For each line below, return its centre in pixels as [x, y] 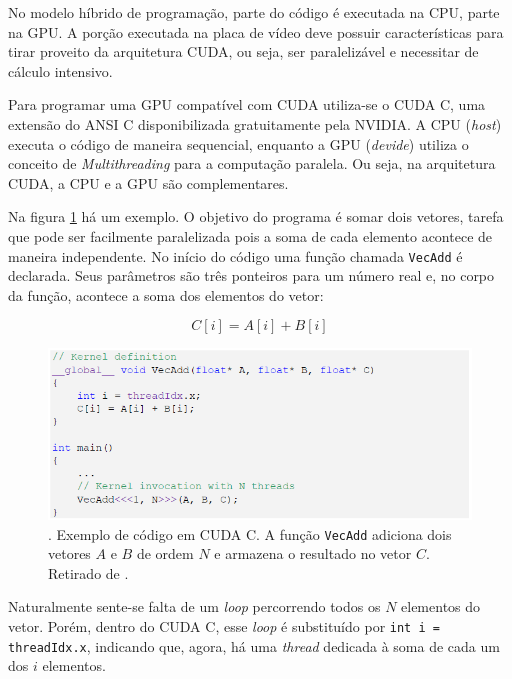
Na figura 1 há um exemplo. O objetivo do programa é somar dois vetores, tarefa [256, 216]
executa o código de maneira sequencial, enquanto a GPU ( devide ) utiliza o [238, 143]
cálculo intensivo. [60, 70]
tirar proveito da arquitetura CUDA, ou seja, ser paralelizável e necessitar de [243, 51]
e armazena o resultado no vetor [313, 553]
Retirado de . [88, 572]
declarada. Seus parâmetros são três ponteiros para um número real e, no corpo [251, 275]
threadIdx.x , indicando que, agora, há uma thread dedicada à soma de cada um [254, 645]
